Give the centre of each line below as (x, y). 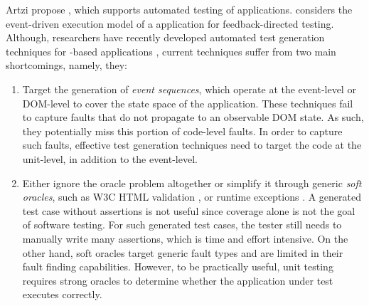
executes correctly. (62, 294)
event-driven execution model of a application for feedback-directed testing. (170, 23)
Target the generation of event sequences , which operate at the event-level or (189, 89)
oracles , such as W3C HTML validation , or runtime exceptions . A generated (192, 197)
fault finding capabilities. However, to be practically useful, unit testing (178, 267)
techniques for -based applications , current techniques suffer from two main (171, 51)
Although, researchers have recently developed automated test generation (165, 37)
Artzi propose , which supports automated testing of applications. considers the (179, 9)
